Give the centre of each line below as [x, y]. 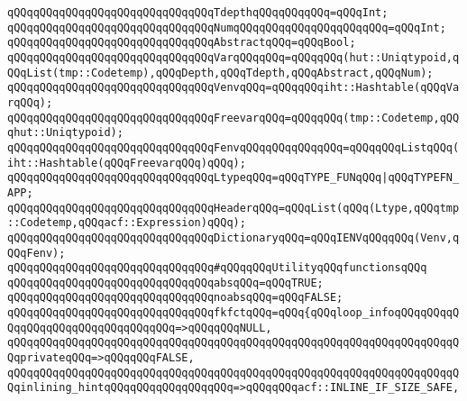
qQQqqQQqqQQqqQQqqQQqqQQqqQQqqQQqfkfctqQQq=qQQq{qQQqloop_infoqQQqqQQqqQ [233, 313]
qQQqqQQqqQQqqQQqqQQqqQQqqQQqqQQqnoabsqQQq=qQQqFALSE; [175, 298]
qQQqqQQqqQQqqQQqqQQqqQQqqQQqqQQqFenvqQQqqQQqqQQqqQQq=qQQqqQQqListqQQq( [233, 147]
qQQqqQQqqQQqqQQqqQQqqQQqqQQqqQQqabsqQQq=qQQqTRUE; [165, 283]
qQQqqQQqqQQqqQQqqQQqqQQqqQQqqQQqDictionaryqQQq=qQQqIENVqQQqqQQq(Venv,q [233, 237]
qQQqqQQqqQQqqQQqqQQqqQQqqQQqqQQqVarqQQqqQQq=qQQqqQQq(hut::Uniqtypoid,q [233, 57]
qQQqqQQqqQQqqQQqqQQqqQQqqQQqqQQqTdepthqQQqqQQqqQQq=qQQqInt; [198, 13]
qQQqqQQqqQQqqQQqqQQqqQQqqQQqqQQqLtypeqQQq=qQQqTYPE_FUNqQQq [195, 178]
